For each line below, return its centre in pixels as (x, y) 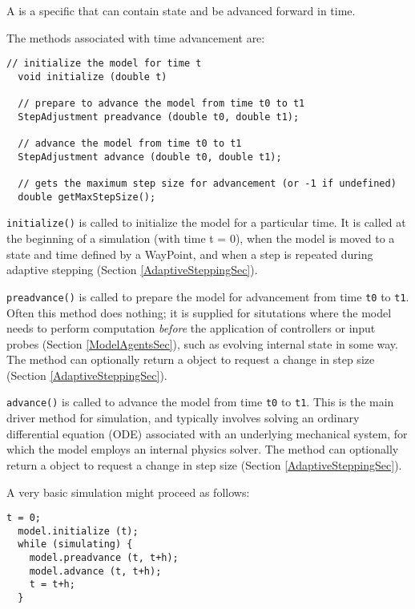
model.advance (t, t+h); (95, 571)
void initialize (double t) (93, 77)
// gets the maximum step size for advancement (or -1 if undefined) (207, 184)
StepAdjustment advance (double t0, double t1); (150, 157)
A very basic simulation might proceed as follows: (128, 492)
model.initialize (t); (78, 531)
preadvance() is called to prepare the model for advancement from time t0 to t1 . (208, 296)
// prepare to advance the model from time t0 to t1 (161, 104)
